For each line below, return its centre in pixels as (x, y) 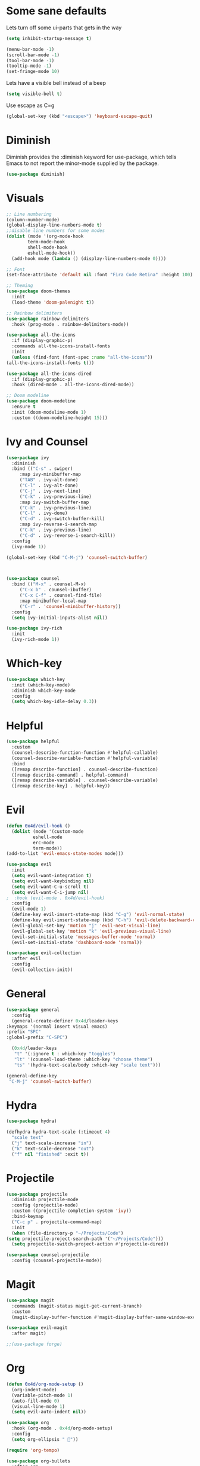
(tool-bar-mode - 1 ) (30, 60)
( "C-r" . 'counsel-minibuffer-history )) (70, 606)
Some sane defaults (57, 11)
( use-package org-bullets (38, 1461)
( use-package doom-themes (38, 291)
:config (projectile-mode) (45, 1205)
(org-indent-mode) (35, 1389)
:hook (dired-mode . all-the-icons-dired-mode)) (73, 385)
